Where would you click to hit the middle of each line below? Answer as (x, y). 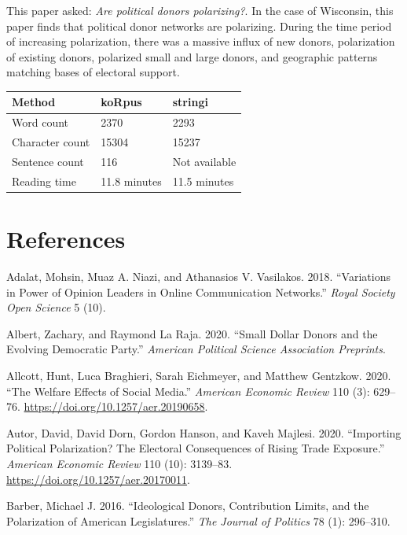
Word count (40, 122)
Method (34, 102)
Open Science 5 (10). (56, 307)
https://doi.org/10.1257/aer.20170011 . (98, 479)
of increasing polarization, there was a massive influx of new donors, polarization (201, 41)
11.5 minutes (203, 181)
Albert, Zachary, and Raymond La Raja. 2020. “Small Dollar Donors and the (192, 333)
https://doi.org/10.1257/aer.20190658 (114, 406)
